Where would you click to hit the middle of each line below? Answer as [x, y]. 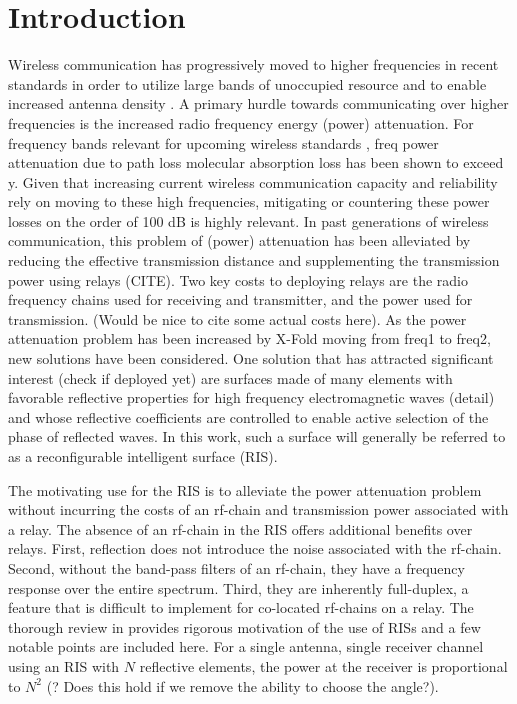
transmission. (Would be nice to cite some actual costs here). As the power [237, 318]
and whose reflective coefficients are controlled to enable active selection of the [248, 416]
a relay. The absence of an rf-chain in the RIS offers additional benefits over [240, 528]
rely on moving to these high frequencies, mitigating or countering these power [249, 201]
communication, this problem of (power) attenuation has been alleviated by [239, 240]
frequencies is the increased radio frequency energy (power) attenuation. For [241, 122]
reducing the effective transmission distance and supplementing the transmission [254, 260]
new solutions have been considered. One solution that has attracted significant [251, 358]
